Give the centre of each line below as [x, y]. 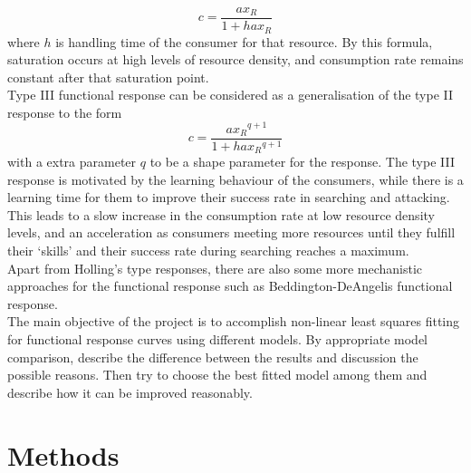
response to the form [65, 112]
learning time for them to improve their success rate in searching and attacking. [229, 197]
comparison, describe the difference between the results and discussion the [213, 357]
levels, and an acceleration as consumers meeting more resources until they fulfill [231, 232]
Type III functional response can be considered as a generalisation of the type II [231, 95]
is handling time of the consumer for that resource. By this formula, [244, 41]
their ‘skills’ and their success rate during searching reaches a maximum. [208, 251]
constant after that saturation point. [108, 77]
